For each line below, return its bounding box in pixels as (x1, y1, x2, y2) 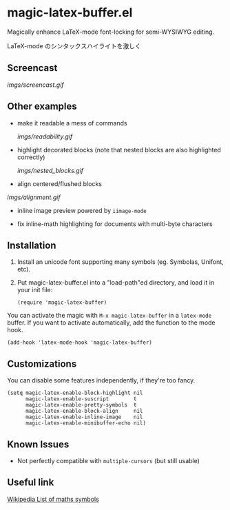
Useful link (7, 477, 54, 489)
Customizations (7, 358, 77, 369)
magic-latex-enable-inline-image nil (25, 414, 143, 421)
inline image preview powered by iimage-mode (17, 206, 147, 214)
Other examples (7, 101, 77, 112)
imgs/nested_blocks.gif (17, 166, 84, 174)
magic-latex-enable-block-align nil (25, 408, 143, 415)
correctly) (17, 153, 45, 161)
